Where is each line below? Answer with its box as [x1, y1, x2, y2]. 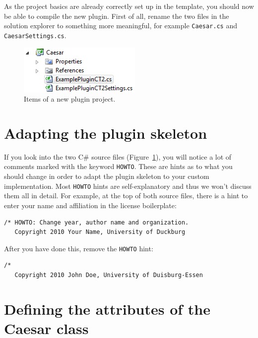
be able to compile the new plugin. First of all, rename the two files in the [4, 10, 229, 21]
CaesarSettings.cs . [4, 30, 66, 40]
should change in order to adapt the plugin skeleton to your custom [4, 171, 209, 181]
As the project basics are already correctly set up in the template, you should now [4, 1, 254, 11]
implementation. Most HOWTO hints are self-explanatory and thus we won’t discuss [4, 180, 252, 191]
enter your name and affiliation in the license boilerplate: [4, 200, 177, 210]
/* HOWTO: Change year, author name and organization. [4, 219, 189, 226]
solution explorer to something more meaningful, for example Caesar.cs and [4, 20, 237, 31]
